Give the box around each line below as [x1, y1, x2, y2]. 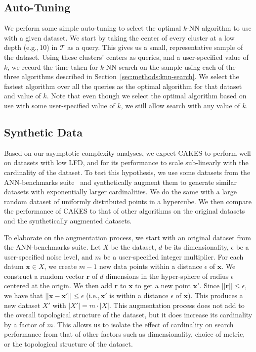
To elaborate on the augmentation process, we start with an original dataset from [4, 232, 251, 242]
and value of [4, 90, 41, 101]
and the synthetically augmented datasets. [4, 215, 132, 225]
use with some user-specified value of [4, 100, 115, 110]
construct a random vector [4, 270, 84, 281]
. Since [199, 280, 220, 291]
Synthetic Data [4, 124, 83, 139]
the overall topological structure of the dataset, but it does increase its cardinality [4, 309, 253, 320]
